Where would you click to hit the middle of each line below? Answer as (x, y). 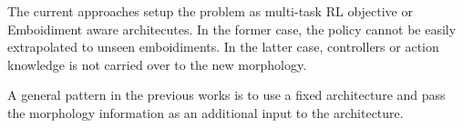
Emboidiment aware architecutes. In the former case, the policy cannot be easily (232, 29)
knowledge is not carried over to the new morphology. (157, 64)
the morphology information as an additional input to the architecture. (206, 112)
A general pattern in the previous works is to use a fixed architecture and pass (226, 95)
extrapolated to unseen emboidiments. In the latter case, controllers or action (223, 47)
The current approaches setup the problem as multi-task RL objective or (210, 11)
